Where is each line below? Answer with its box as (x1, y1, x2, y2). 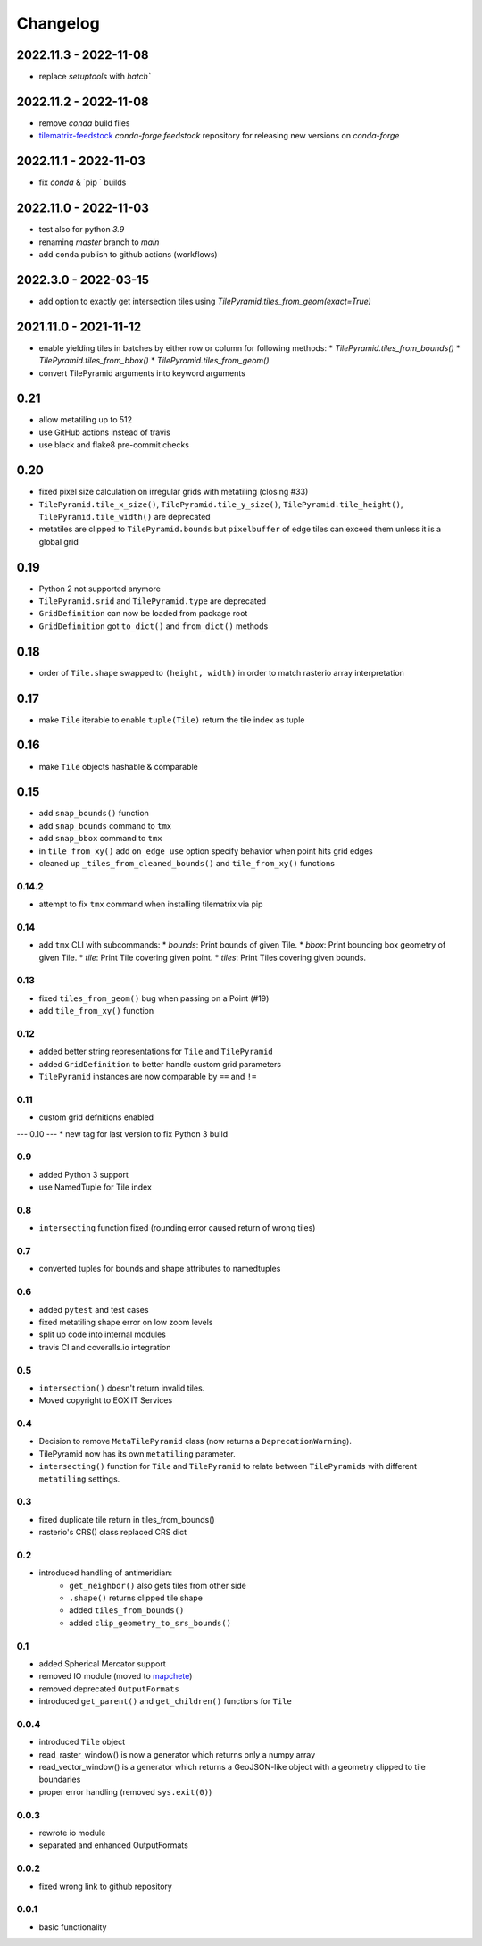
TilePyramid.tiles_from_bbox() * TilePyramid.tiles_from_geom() (38, 355, 270, 366)
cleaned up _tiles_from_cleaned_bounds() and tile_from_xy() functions (38, 857, 335, 868)
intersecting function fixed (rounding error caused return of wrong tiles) (38, 1223, 316, 1233)
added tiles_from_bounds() (69, 1605, 185, 1616)
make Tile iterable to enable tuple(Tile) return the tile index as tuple (38, 714, 305, 725)
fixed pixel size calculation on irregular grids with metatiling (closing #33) (38, 487, 309, 497)
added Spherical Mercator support (38, 1658, 166, 1669)
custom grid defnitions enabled (38, 1112, 154, 1123)
